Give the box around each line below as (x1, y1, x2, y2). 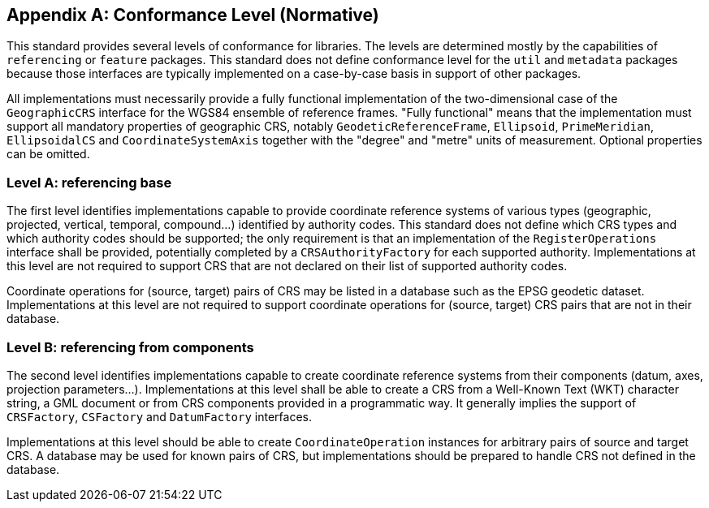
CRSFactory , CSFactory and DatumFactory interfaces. (6, 409, 312, 424)
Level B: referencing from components (6, 338, 254, 355)
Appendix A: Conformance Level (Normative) (6, 5, 379, 25)
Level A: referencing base (6, 174, 172, 191)
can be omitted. (6, 147, 90, 161)
